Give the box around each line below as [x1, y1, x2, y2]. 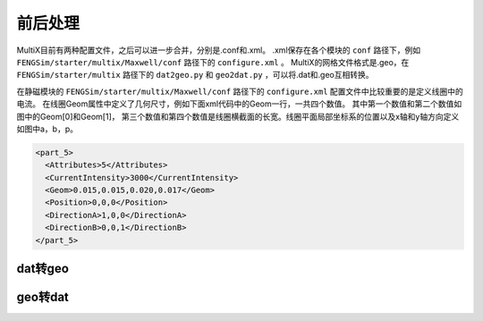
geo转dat [16, 290, 69, 305]
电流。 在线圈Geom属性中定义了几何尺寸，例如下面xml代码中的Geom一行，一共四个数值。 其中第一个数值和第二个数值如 [16, 98, 462, 109]
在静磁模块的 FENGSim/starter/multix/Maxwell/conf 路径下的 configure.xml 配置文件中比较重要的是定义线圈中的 [16, 86, 464, 97]
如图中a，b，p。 [16, 123, 79, 134]
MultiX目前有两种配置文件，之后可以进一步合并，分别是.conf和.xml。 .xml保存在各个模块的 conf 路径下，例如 [16, 45, 421, 55]
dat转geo [16, 261, 69, 276]
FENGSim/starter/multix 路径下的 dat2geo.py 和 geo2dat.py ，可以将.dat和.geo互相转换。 [16, 70, 374, 80]
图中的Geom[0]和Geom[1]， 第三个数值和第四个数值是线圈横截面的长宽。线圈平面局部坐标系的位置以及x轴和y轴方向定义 [16, 111, 460, 122]
